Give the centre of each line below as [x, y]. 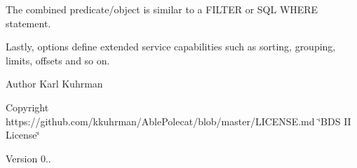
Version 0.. [28, 158]
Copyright [27, 107]
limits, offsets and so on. [58, 60]
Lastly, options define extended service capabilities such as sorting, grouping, [171, 47]
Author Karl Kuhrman [54, 84]
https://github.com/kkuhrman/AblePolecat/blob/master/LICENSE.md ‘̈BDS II [178, 121]
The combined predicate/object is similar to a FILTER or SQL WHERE [162, 9]
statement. [28, 23]
